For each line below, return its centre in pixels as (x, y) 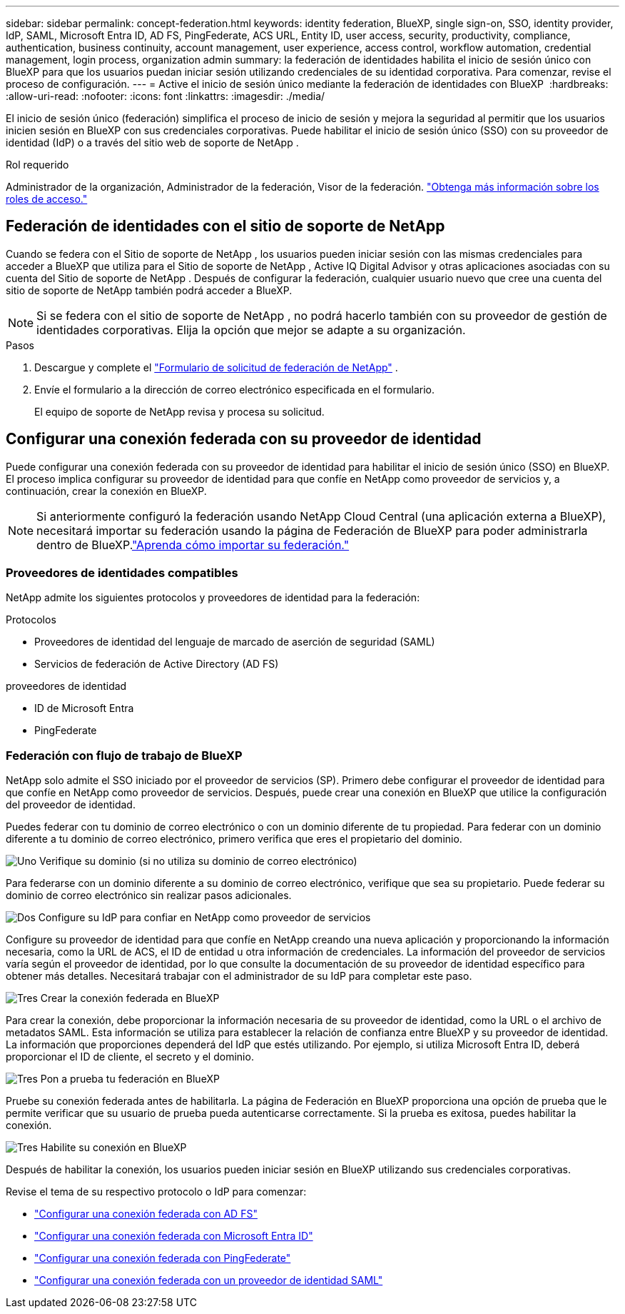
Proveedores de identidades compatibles (122, 573)
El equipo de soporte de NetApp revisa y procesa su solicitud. (179, 411)
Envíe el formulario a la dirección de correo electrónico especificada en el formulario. (235, 389)
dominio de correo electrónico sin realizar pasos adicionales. (149, 896)
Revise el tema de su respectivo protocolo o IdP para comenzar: (156, 1192)
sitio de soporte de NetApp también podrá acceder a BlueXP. (149, 290)
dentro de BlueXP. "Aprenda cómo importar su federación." (193, 545)
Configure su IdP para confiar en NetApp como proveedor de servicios (204, 918)
